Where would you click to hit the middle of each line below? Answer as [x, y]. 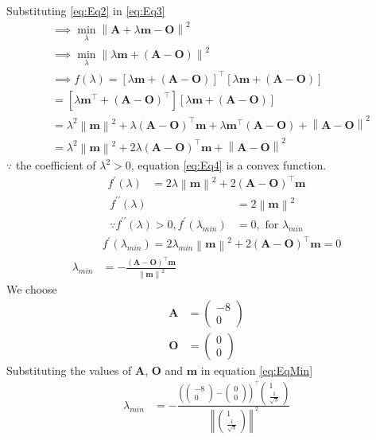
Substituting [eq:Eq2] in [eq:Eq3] [86, 10]
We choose [32, 289]
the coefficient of [56, 165]
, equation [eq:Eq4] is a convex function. [229, 165]
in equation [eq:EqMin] [257, 370]
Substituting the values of [69, 370]
